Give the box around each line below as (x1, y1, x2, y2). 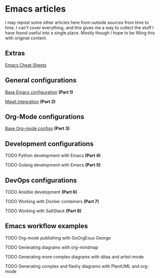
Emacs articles (5, 3, 66, 15)
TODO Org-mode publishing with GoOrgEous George (5, 235, 111, 241)
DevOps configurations (5, 176, 77, 185)
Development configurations (5, 140, 94, 148)
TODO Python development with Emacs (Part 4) (5, 152, 101, 159)
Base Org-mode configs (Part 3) (5, 126, 70, 131)
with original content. (5, 35, 48, 41)
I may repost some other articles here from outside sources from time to (5, 19, 149, 25)
